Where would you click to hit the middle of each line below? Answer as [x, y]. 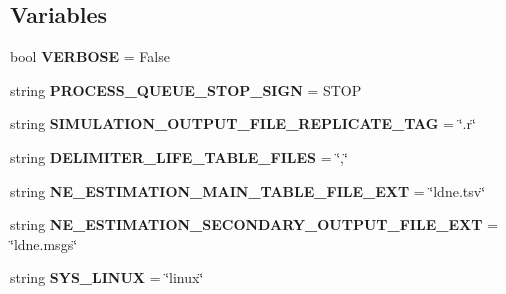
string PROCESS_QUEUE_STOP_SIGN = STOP [186, 89]
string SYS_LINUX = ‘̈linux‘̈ [107, 277]
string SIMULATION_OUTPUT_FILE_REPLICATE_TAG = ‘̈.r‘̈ [243, 123]
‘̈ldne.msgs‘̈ [44, 243]
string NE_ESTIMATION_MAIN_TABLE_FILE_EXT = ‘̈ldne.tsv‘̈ [248, 190]
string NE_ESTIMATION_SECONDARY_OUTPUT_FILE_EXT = [254, 224]
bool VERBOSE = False [90, 56]
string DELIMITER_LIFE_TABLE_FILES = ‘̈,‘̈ [179, 156]
